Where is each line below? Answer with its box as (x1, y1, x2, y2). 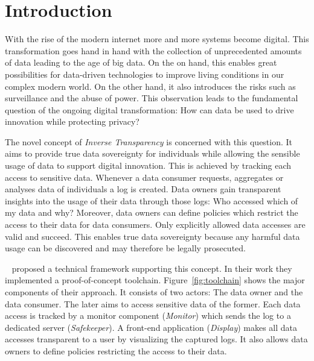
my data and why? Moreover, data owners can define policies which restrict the (5, 206, 298, 219)
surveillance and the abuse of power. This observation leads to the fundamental (5, 92, 298, 104)
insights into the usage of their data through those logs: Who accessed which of (5, 194, 298, 207)
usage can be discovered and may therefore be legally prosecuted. (5, 242, 246, 254)
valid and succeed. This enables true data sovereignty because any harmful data (5, 230, 300, 242)
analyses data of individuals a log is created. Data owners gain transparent (5, 183, 281, 195)
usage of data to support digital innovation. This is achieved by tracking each (5, 159, 292, 172)
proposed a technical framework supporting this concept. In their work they (11, 262, 292, 274)
